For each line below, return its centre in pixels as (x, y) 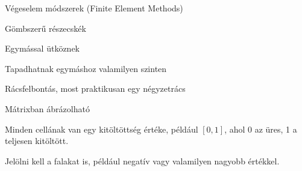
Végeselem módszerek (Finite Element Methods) (94, 8)
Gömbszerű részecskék (46, 28)
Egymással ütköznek (42, 48)
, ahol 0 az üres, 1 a (261, 129)
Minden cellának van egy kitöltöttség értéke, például (102, 129)
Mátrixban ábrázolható (47, 108)
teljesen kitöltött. (37, 141)
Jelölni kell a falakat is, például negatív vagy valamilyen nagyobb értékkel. (142, 160)
